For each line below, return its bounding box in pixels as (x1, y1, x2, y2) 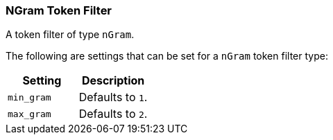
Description (81, 73, 145, 88)
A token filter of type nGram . (6, 28, 135, 41)
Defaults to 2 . (78, 107, 148, 121)
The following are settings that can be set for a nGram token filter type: (6, 50, 328, 62)
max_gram (8, 108, 51, 119)
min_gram (8, 91, 51, 103)
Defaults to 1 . (78, 90, 148, 105)
